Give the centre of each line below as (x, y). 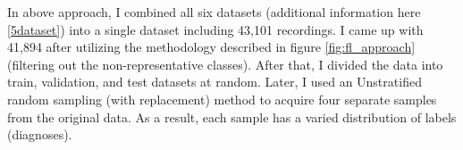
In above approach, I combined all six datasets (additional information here (214, 12)
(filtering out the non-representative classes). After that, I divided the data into (225, 64)
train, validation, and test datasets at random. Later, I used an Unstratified (215, 82)
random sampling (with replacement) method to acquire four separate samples (222, 99)
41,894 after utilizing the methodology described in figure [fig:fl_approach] (211, 47)
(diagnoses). (40, 134)
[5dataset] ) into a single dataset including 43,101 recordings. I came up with (215, 29)
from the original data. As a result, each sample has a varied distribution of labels (232, 117)
